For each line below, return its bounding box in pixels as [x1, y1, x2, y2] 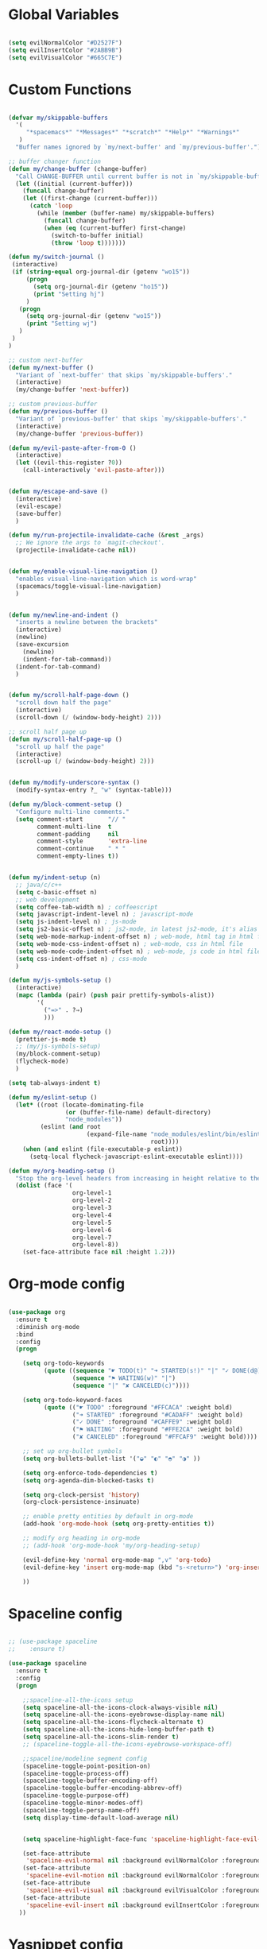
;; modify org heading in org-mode [22, 1534, 141, 1543]
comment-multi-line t [37, 823, 112, 831]
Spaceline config [8, 1604, 123, 1622]
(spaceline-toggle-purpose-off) [22, 1792, 130, 1800]
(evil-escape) [15, 502, 62, 510]
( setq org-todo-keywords [22, 1359, 105, 1368]
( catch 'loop [29, 202, 73, 210]
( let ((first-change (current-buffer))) [22, 195, 158, 203]
